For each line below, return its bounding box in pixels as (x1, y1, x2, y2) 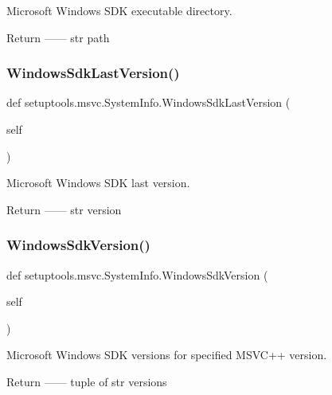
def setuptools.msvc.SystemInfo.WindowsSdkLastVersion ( (6, 94, 291, 111)
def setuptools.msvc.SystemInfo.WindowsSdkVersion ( (6, 266, 268, 283)
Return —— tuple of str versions (6, 373, 167, 389)
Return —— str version (6, 201, 122, 217)
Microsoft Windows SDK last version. (6, 174, 190, 191)
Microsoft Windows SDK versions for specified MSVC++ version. (6, 346, 327, 363)
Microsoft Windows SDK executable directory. (6, 2, 232, 18)
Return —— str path (6, 29, 110, 45)
